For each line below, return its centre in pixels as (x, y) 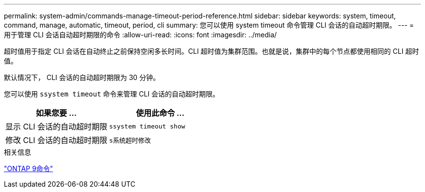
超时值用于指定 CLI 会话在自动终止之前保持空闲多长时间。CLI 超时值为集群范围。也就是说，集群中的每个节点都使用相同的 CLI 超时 (212, 51)
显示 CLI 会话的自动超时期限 (57, 127)
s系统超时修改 (130, 140)
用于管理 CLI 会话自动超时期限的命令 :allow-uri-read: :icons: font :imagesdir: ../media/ (140, 35)
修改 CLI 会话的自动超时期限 (57, 140)
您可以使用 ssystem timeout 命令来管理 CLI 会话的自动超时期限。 (112, 94)
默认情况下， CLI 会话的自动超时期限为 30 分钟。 (82, 77)
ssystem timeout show (147, 126)
